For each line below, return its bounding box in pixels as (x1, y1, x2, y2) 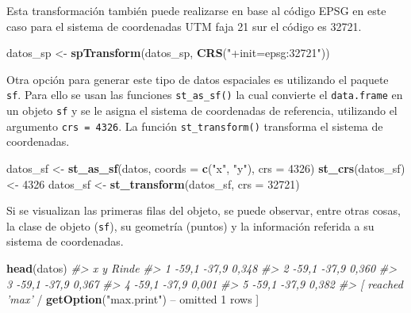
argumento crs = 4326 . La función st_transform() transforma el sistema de (6, 117, 383, 134)
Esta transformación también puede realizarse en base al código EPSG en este (6, 2, 386, 18)
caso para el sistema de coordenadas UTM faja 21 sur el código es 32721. (6, 17, 362, 34)
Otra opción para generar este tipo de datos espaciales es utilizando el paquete (6, 71, 389, 87)
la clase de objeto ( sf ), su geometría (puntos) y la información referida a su (6, 217, 375, 234)
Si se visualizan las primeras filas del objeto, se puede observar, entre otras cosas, (6, 202, 401, 219)
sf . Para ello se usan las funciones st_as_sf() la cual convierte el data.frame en (6, 86, 403, 103)
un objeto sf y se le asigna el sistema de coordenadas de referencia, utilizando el (6, 102, 398, 119)
